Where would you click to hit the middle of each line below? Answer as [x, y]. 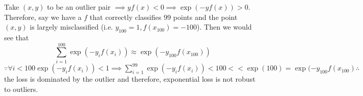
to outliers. [21, 89]
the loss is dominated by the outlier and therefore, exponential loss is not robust [130, 79]
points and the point [205, 17]
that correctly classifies [126, 17]
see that [17, 37]
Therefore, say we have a [43, 17]
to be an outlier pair [79, 7]
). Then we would [224, 27]
